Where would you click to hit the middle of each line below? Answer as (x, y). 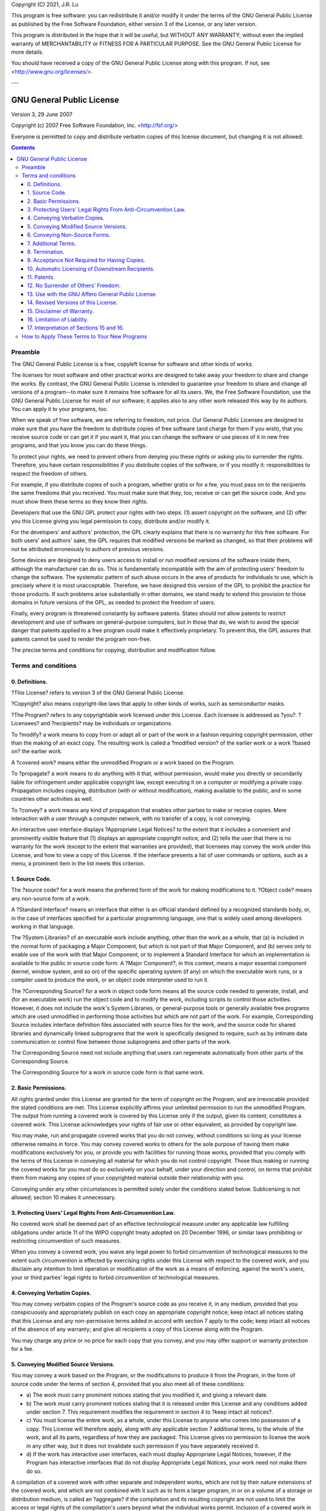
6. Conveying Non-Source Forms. (69, 235)
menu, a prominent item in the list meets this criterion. (78, 864)
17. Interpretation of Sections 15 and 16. (75, 328)
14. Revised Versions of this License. (72, 303)
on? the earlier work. (37, 751)
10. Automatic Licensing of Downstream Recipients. (91, 268)
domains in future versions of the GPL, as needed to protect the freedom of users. (113, 603)
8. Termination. (46, 251)
